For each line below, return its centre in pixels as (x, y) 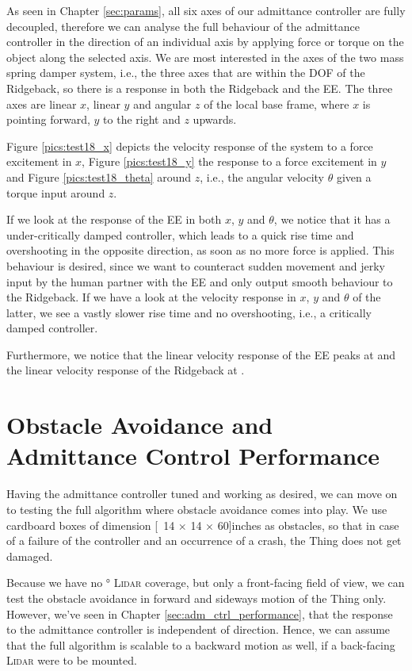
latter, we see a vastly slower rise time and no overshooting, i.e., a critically (189, 312)
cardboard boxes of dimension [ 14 (91, 525)
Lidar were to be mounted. (72, 660)
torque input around (56, 192)
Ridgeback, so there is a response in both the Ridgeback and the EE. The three (200, 88)
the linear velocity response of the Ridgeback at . (126, 370)
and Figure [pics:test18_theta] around (99, 176)
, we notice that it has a (332, 219)
